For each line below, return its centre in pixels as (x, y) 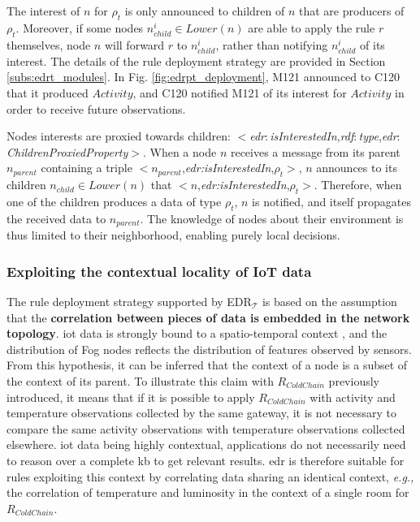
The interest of (43, 11)
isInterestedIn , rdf (312, 136)
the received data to (56, 218)
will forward (134, 44)
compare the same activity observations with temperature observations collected (206, 428)
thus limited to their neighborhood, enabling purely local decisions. (173, 235)
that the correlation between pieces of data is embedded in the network (208, 317)
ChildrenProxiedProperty (67, 151)
